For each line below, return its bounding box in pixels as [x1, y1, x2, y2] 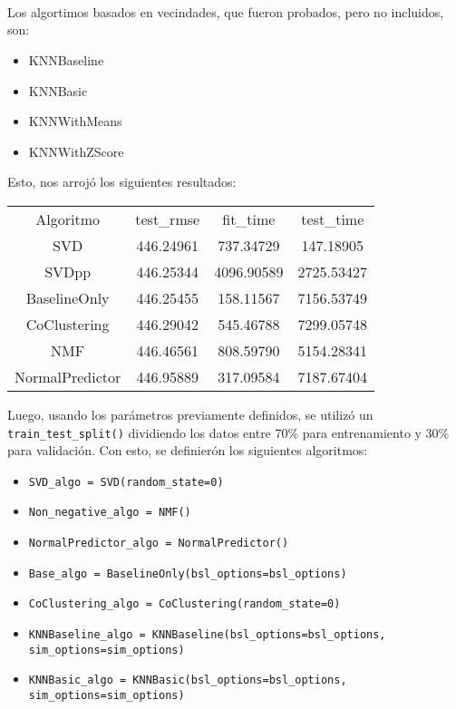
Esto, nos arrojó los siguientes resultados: [7, 172, 237, 191]
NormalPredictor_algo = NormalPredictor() [28, 537, 289, 550]
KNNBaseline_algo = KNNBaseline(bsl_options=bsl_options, [28, 628, 386, 642]
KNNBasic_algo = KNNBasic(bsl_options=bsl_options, [28, 674, 347, 687]
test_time [301, 208, 364, 229]
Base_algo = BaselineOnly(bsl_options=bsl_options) [28, 567, 347, 580]
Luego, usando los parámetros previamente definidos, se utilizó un [7, 404, 374, 423]
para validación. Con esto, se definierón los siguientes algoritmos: [7, 441, 368, 460]
